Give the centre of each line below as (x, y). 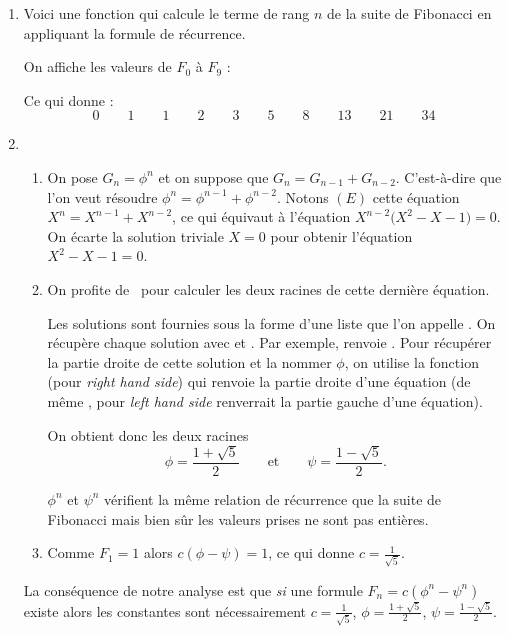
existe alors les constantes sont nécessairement (164, 610)
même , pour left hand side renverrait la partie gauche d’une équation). (265, 400)
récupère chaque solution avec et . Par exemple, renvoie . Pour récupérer (269, 342)
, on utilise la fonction (411, 361)
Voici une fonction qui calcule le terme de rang (166, 13)
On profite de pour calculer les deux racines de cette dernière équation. (268, 288)
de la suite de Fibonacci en (409, 13)
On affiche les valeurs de (97, 66)
